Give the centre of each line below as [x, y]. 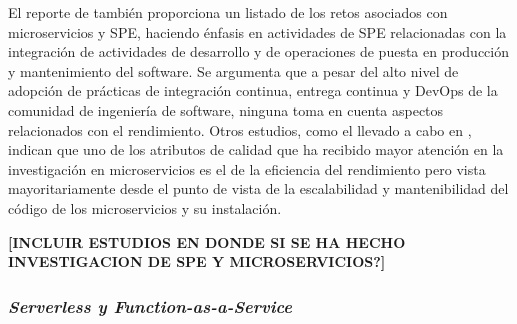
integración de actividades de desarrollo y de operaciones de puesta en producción [259, 51]
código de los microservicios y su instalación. [145, 207]
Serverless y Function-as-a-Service [150, 305]
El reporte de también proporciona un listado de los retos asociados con [228, 12]
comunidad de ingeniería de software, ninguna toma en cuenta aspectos [226, 109]
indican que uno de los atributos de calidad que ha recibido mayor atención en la [256, 149]
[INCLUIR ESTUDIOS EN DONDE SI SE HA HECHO [207, 241]
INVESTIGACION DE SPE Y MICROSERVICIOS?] [197, 261]
